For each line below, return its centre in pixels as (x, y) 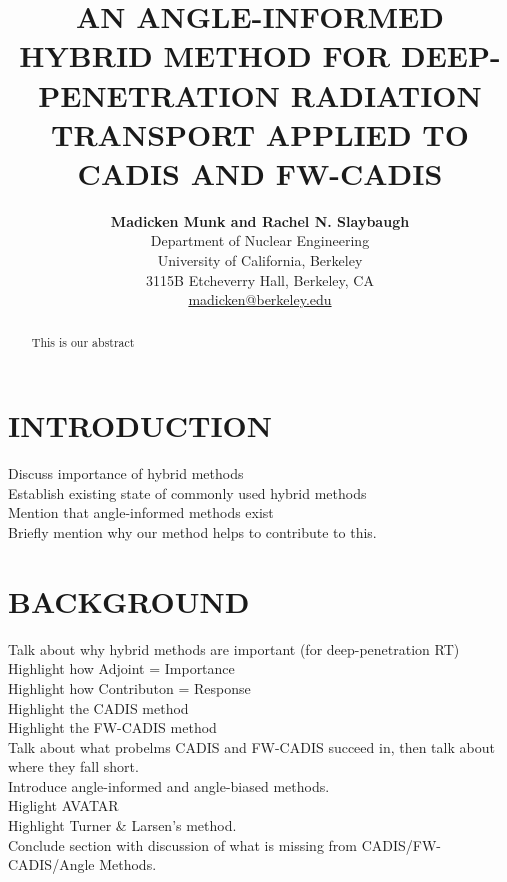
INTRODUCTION (140, 425)
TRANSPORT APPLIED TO (260, 133)
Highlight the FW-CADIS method (112, 727)
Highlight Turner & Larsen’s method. (122, 825)
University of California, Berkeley (260, 260)
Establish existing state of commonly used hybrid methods (187, 492)
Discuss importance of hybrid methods (126, 473)
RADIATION (386, 94)
